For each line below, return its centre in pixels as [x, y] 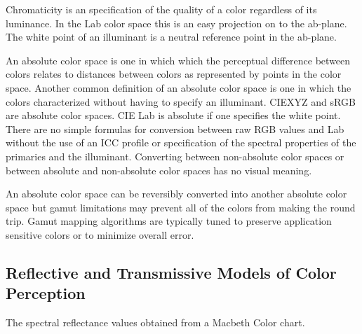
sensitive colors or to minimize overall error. [100, 234]
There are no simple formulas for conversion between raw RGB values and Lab [175, 128]
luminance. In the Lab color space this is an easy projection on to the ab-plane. [176, 23]
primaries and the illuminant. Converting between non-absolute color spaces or [175, 156]
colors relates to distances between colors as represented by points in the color [174, 74]
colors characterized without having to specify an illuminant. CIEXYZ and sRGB [181, 101]
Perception [46, 293]
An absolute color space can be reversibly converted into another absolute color [176, 194]
